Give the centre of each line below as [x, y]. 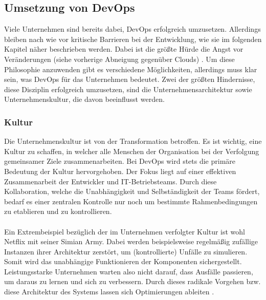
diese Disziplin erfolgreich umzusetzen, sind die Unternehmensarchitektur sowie [128, 89]
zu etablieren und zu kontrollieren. [58, 211]
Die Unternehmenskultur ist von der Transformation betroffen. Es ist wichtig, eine [133, 141]
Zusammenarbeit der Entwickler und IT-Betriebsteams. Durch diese [110, 181]
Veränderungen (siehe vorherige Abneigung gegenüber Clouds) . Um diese [119, 59]
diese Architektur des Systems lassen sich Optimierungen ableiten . [109, 292]
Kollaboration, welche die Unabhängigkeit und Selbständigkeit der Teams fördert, [132, 191]
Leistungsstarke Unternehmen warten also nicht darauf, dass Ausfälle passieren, [129, 271]
